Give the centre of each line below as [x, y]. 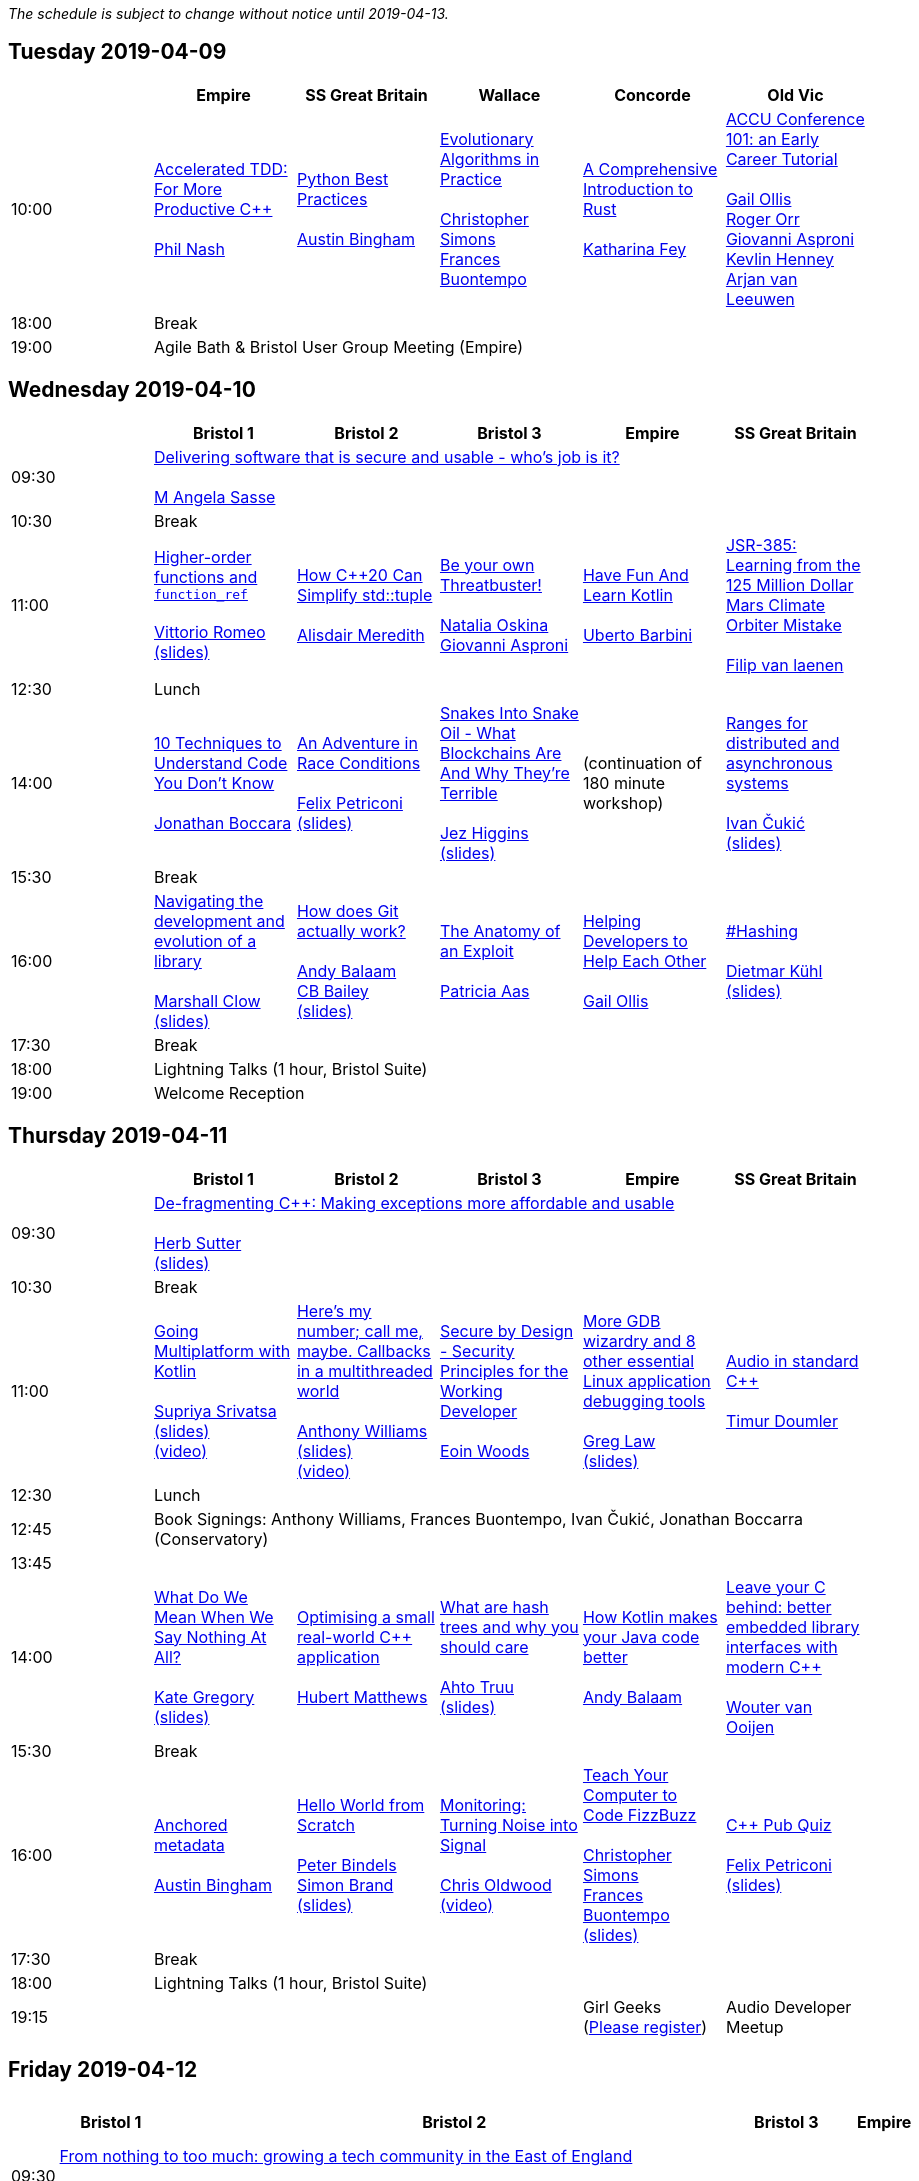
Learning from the [793, 564]
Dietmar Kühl [774, 970]
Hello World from [360, 1804]
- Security [477, 1350]
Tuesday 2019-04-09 [117, 52]
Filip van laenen [784, 664]
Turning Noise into [508, 1824]
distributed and [782, 742]
